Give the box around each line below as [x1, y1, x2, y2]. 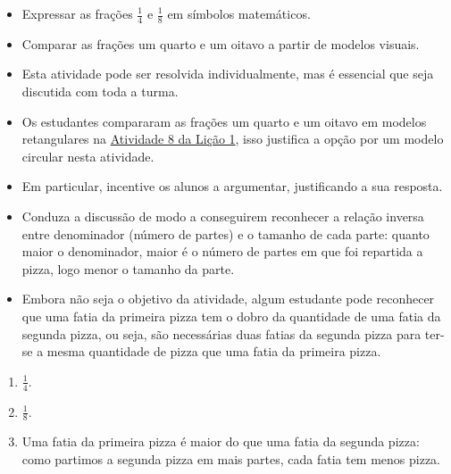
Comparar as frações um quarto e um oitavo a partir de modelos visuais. [21, 34, 420, 53]
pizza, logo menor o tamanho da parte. [21, 259, 235, 278]
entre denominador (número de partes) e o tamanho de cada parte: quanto [21, 224, 430, 243]
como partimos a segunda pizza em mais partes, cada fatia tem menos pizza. [21, 449, 441, 468]
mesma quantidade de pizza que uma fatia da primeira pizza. [46, 342, 381, 361]
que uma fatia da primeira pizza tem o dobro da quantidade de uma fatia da [21, 306, 441, 325]
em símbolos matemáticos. [167, 4, 311, 22]
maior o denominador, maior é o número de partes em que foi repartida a [21, 242, 423, 261]
